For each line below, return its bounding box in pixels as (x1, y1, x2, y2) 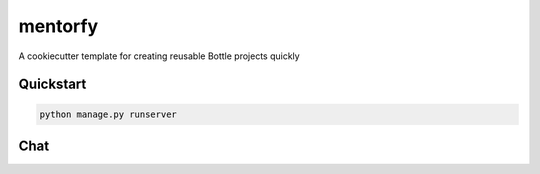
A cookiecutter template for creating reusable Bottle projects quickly (18, 50, 300, 62)
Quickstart (18, 76, 87, 93)
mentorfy (18, 15, 99, 37)
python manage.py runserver (39, 108, 177, 120)
